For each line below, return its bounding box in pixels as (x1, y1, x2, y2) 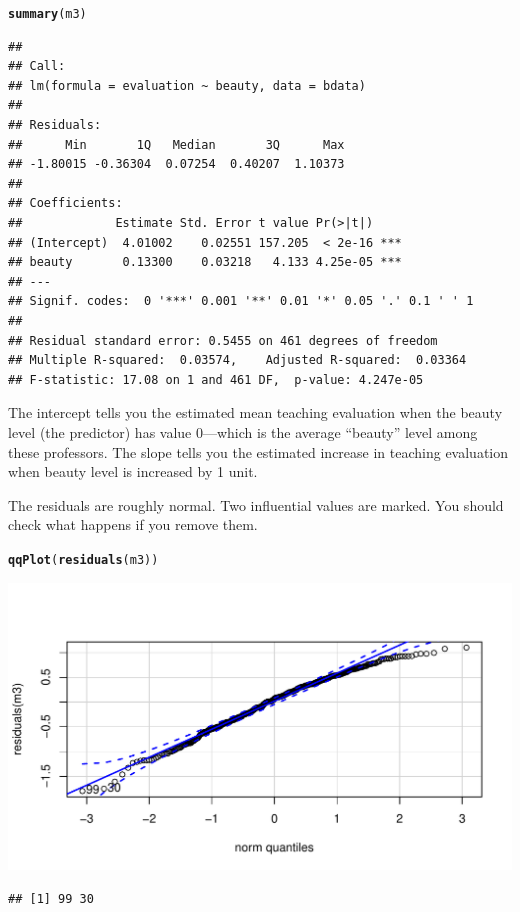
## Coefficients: (8, 196, 123, 211)
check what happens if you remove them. (8, 514, 258, 535)
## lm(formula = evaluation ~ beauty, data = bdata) (8, 78, 366, 93)
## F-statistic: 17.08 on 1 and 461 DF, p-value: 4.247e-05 (8, 372, 424, 387)
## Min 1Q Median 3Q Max (8, 137, 345, 152)
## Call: (8, 59, 66, 74)
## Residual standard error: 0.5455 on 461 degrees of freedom (8, 333, 438, 348)
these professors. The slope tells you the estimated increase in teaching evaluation (8, 441, 509, 462)
